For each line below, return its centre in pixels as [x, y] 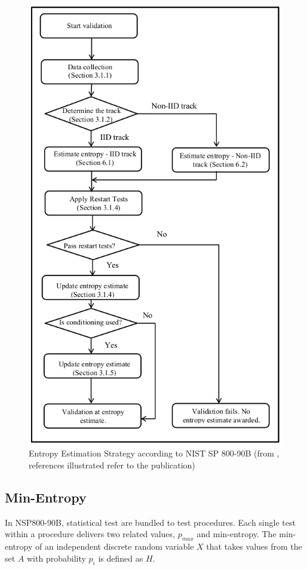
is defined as [121, 558]
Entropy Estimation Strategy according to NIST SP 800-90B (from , [154, 453]
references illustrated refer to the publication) [112, 465]
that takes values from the [254, 546]
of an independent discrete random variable [114, 546]
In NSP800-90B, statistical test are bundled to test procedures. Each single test [150, 522]
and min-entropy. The [237, 534]
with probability [56, 558]
